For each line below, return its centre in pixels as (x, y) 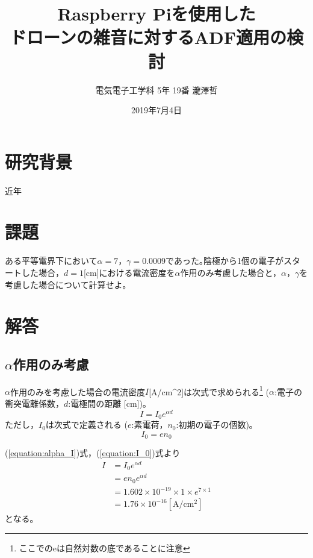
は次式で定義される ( (86, 425)
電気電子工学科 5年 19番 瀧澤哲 (156, 89)
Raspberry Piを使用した (156, 14)
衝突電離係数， (34, 403)
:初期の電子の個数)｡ (215, 425)
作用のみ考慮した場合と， (231, 272)
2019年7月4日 (156, 110)
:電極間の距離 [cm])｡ (107, 403)
